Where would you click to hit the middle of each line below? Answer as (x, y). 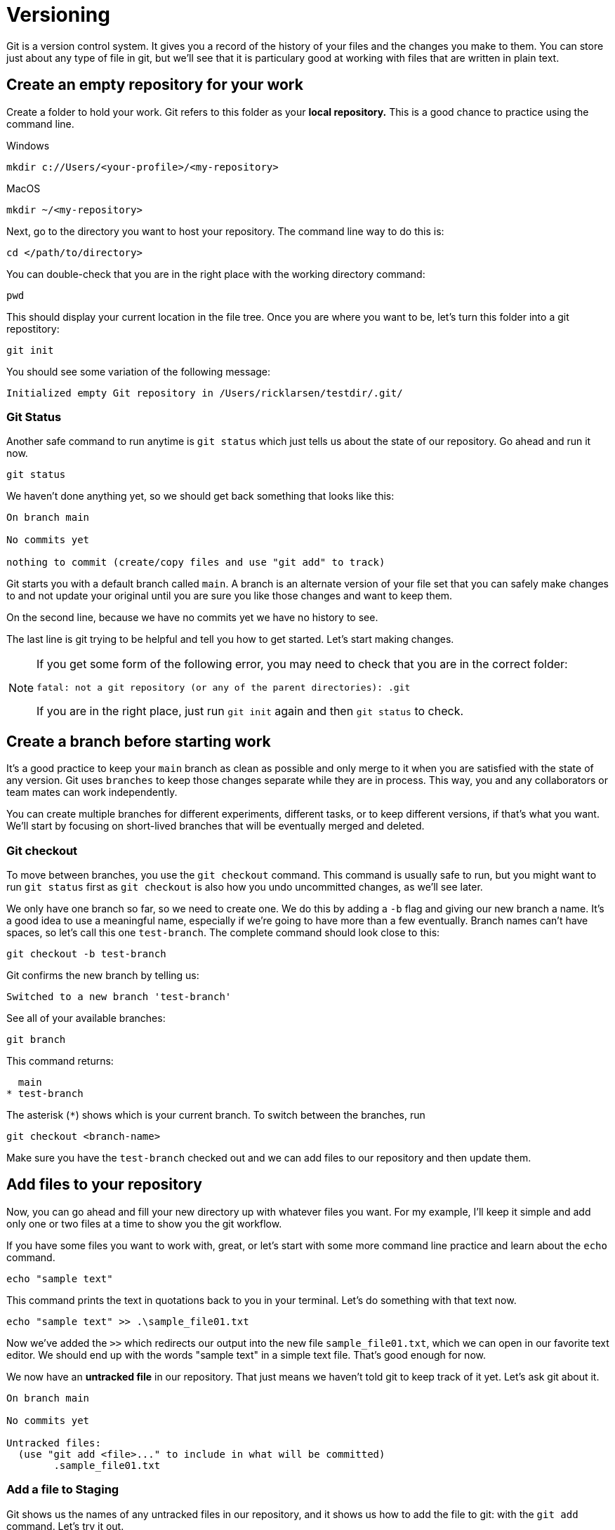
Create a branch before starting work (139, 741)
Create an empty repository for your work (155, 85)
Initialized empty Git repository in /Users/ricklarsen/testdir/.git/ (205, 393)
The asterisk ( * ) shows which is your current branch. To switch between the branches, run (216, 1115)
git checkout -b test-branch (86, 953)
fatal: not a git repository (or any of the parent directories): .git (224, 688)
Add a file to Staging (63, 1490)
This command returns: (60, 1060)
